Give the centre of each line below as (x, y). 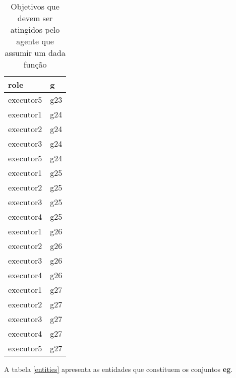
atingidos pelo (35, 29)
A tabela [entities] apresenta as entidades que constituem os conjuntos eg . (119, 369)
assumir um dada (35, 53)
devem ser (35, 18)
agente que (35, 41)
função (35, 64)
